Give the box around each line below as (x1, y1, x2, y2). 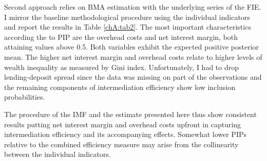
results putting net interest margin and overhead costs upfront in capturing (4, 119, 241, 129)
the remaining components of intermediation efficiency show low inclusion (4, 81, 236, 92)
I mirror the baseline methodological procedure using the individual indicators (4, 11, 250, 22)
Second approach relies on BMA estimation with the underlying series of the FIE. (4, 2, 261, 12)
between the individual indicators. (4, 149, 111, 159)
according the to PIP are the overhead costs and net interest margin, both (4, 31, 238, 42)
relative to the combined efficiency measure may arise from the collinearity (4, 139, 239, 149)
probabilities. (4, 91, 45, 102)
